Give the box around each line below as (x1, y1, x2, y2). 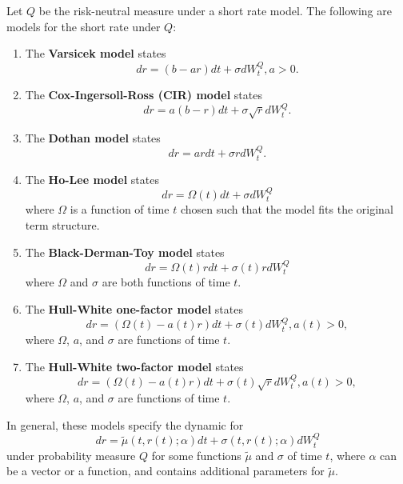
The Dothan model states (25, 129, 161, 146)
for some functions (151, 446, 241, 463)
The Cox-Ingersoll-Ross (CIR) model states (25, 86, 262, 103)
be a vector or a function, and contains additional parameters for (6, 462, 325, 479)
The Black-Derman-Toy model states (25, 243, 225, 260)
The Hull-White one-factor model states (25, 301, 243, 318)
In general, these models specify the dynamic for (6, 416, 244, 433)
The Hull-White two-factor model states (25, 358, 244, 374)
